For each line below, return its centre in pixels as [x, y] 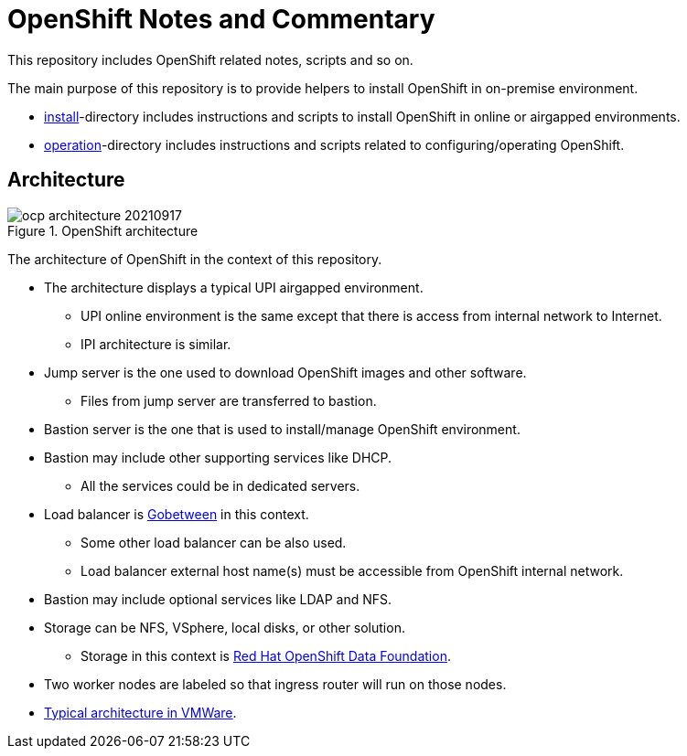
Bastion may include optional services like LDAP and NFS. [218, 599]
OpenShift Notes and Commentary [221, 19]
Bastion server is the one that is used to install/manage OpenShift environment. [282, 429]
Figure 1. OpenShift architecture [103, 230]
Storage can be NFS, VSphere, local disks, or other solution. [225, 627]
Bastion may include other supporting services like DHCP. [218, 457]
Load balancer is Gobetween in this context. [177, 514]
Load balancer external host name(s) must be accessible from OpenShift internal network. [352, 570]
